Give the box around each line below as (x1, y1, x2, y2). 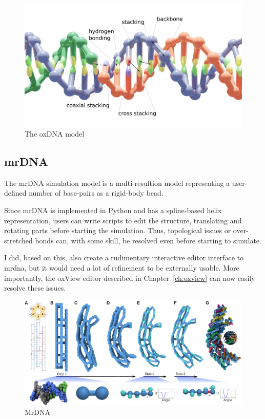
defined (4, 187, 27, 198)
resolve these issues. (4, 282, 66, 293)
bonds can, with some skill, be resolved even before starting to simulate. (35, 235, 261, 245)
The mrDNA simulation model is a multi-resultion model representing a (4, 177, 230, 188)
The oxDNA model (25, 128, 85, 139)
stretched (4, 235, 33, 245)
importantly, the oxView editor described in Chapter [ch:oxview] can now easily (4, 272, 255, 283)
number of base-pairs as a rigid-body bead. (29, 187, 164, 198)
